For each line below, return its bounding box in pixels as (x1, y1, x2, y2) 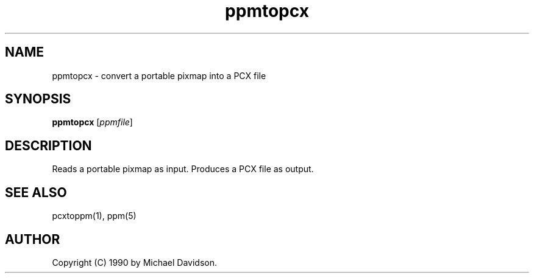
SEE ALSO (5, 184, 67, 200)
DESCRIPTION (5, 137, 92, 153)
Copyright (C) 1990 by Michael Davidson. (52, 257, 218, 268)
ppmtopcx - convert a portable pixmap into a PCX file (52, 70, 266, 81)
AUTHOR (5, 231, 60, 247)
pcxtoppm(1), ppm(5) (52, 210, 137, 221)
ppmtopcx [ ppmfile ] (52, 117, 133, 128)
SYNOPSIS (5, 91, 71, 107)
